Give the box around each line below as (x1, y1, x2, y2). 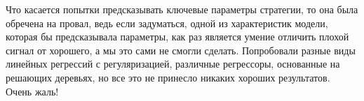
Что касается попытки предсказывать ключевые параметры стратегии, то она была (6, 2, 358, 16)
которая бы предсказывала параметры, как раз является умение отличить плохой (6, 29, 349, 44)
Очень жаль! (6, 84, 59, 98)
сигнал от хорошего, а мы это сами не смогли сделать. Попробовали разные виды (6, 42, 356, 57)
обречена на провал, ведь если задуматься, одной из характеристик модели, (6, 15, 328, 30)
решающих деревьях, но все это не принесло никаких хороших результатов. (6, 70, 330, 84)
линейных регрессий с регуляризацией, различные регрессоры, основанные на (6, 56, 340, 71)
